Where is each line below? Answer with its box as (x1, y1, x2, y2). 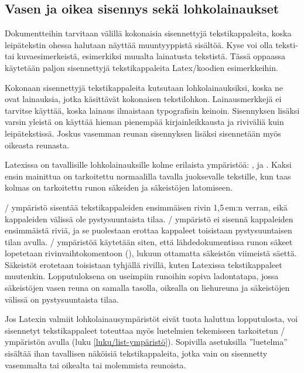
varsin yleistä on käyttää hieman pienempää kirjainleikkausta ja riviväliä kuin (5, 116, 284, 128)
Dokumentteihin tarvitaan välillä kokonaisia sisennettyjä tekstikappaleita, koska (5, 27, 292, 39)
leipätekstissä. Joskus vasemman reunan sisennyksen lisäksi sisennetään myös (5, 127, 281, 139)
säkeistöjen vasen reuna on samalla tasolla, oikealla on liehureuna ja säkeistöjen (5, 282, 290, 294)
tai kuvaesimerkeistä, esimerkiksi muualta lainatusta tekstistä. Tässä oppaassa (5, 50, 285, 62)
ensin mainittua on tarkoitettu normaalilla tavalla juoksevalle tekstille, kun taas (5, 169, 291, 182)
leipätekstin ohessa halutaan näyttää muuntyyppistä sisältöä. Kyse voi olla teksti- (5, 38, 298, 50)
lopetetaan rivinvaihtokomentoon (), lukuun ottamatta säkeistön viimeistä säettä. (5, 247, 297, 259)
